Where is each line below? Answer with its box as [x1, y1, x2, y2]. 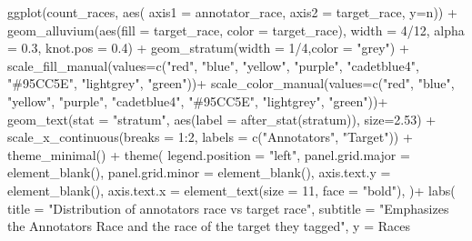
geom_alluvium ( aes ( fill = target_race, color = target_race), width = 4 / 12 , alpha [7, 20, 465, 39]
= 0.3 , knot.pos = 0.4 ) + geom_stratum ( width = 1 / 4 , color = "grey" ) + [7, 38, 409, 57]
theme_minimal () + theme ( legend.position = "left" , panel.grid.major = [7, 145, 410, 164]
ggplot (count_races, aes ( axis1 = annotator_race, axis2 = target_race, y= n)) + [7, 3, 457, 21]
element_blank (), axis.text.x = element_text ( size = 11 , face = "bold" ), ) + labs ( [7, 180, 456, 199]
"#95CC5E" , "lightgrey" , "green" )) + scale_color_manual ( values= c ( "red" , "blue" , [7, 74, 455, 93]
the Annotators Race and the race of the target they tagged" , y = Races [7, 216, 410, 236]
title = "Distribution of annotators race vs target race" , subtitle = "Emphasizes [7, 198, 449, 217]
